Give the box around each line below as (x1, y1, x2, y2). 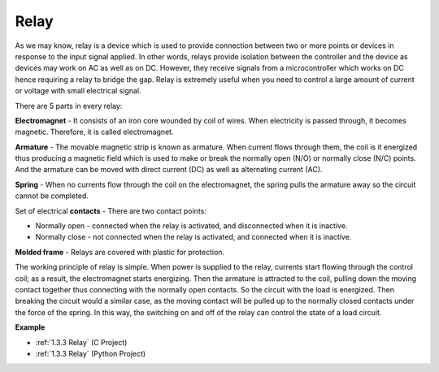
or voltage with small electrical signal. (15, 86, 141, 96)
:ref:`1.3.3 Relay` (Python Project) (35, 348, 146, 358)
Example (15, 322, 46, 332)
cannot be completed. (15, 191, 89, 201)
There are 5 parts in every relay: (15, 101, 123, 110)
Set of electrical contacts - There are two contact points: (15, 205, 206, 215)
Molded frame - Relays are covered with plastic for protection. (15, 247, 225, 257)
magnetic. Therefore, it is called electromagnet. (15, 127, 174, 137)
